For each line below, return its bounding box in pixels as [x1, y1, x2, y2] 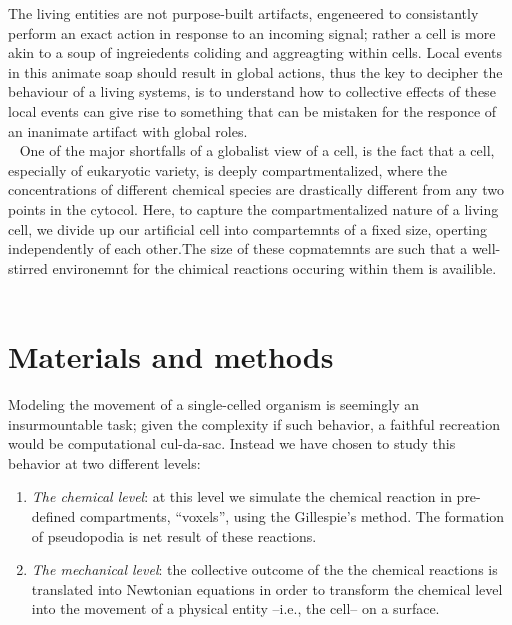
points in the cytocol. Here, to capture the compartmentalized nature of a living [8, 198, 499, 219]
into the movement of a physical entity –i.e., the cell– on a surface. [31, 598, 440, 619]
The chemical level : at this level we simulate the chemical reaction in [31, 486, 452, 507]
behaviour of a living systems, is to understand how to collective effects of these [8, 81, 496, 102]
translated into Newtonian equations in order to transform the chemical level [31, 578, 503, 599]
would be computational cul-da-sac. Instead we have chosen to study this [8, 433, 456, 454]
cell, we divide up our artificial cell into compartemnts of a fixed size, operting [8, 218, 488, 239]
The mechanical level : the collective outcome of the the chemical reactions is [31, 559, 498, 580]
